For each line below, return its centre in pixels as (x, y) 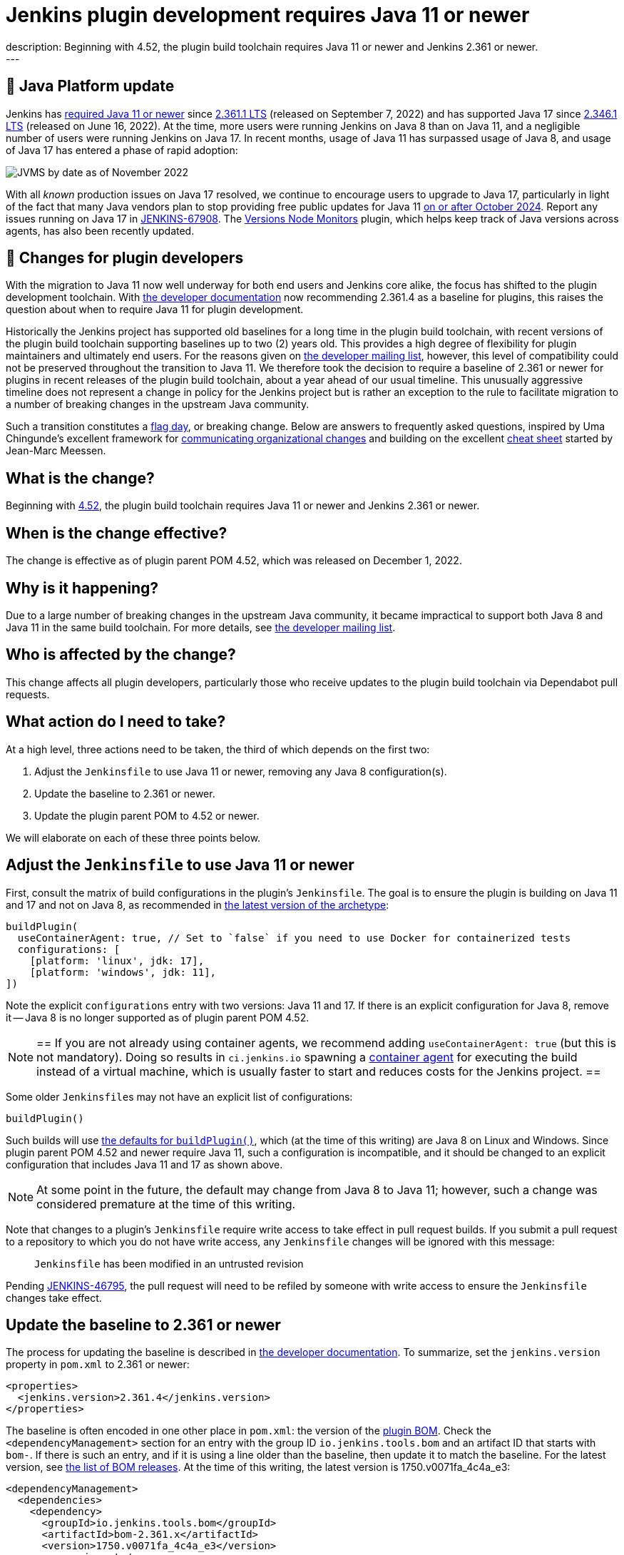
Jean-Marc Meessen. (56, 451)
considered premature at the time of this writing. (166, 1204)
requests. (28, 694)
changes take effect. (54, 1297)
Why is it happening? (82, 588)
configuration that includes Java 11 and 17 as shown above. (144, 1164)
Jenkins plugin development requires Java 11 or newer (268, 15)
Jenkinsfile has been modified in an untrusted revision (169, 1263)
